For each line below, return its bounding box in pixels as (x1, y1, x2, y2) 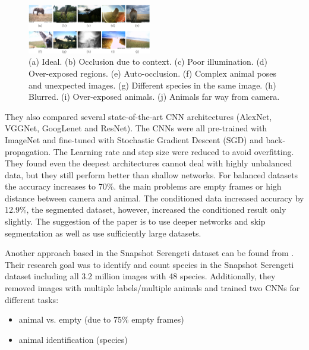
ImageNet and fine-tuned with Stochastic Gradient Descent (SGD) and (5, 133, 263, 146)
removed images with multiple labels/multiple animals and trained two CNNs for (5, 282, 300, 294)
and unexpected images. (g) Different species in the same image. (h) (29, 78, 276, 91)
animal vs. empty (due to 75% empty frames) (18, 313, 184, 326)
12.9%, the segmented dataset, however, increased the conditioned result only (5, 203, 286, 216)
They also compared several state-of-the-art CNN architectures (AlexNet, (5, 110, 272, 122)
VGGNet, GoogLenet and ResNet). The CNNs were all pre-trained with (5, 122, 267, 134)
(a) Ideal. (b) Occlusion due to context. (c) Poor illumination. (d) (29, 55, 268, 68)
